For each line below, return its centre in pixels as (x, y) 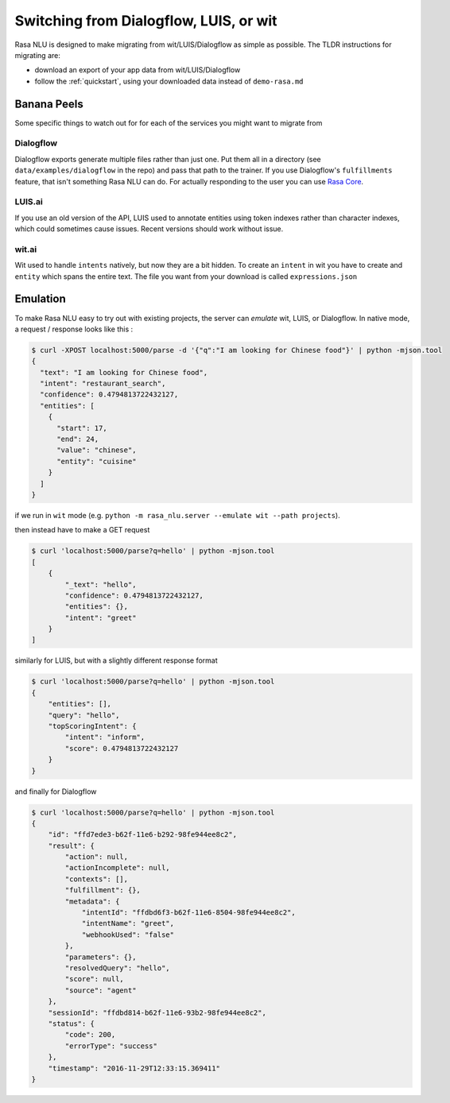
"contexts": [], (97, 879)
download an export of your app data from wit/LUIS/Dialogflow (138, 70)
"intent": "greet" (101, 617)
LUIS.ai (29, 202)
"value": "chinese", (97, 450)
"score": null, (95, 979)
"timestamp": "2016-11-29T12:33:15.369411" (134, 1068)
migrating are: (38, 55)
